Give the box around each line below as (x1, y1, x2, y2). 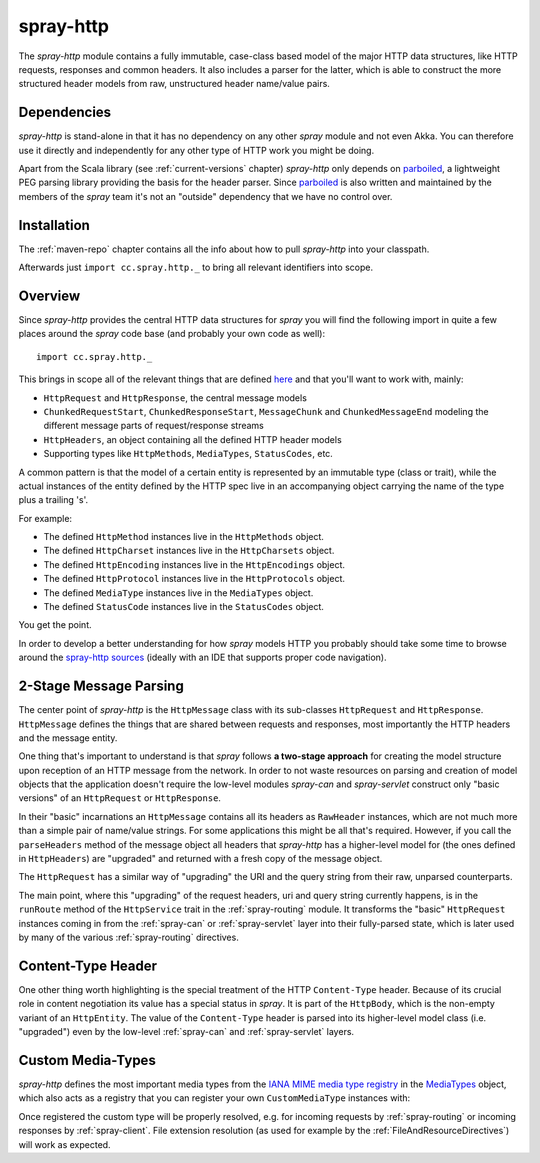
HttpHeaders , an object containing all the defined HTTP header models (43, 433, 342, 445)
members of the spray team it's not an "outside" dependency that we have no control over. (18, 190, 393, 202)
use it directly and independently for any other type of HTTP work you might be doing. (18, 144, 375, 156)
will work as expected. (18, 1138, 111, 1150)
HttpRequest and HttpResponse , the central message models (43, 391, 307, 404)
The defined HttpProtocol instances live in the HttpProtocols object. (43, 573, 345, 585)
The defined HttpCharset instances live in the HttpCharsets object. (43, 545, 335, 557)
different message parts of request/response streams (43, 420, 264, 432)
